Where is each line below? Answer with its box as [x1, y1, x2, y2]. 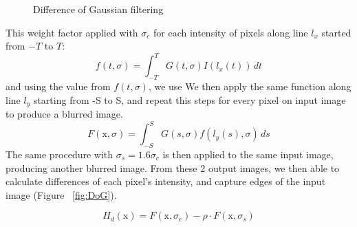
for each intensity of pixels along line [153, 25, 308, 39]
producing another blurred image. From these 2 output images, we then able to [6, 160, 340, 175]
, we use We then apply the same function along [148, 79, 351, 94]
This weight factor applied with [6, 25, 138, 39]
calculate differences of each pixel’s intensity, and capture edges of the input [6, 174, 326, 188]
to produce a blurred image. [6, 107, 123, 121]
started [321, 25, 351, 39]
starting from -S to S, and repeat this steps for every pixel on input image [33, 92, 346, 107]
